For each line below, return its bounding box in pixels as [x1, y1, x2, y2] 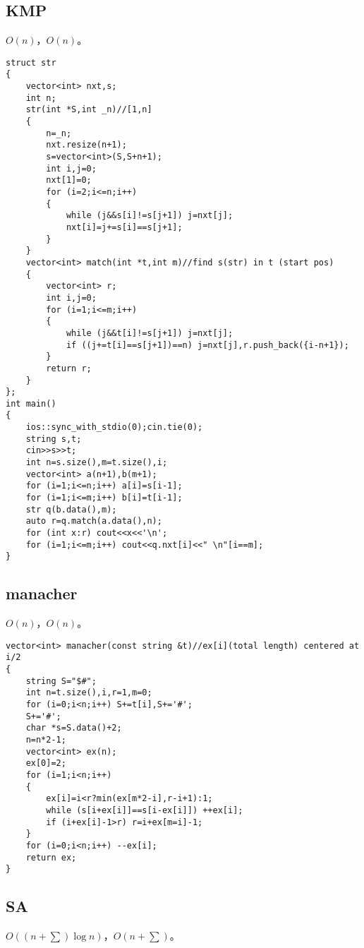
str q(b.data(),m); [25, 504, 117, 515]
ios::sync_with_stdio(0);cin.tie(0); [25, 422, 203, 433]
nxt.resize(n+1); [46, 140, 127, 150]
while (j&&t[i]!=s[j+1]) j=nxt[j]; [66, 328, 233, 338]
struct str [6, 57, 56, 68]
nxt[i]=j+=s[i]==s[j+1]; [66, 222, 183, 232]
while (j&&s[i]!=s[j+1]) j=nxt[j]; [66, 210, 233, 221]
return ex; [25, 852, 77, 863]
